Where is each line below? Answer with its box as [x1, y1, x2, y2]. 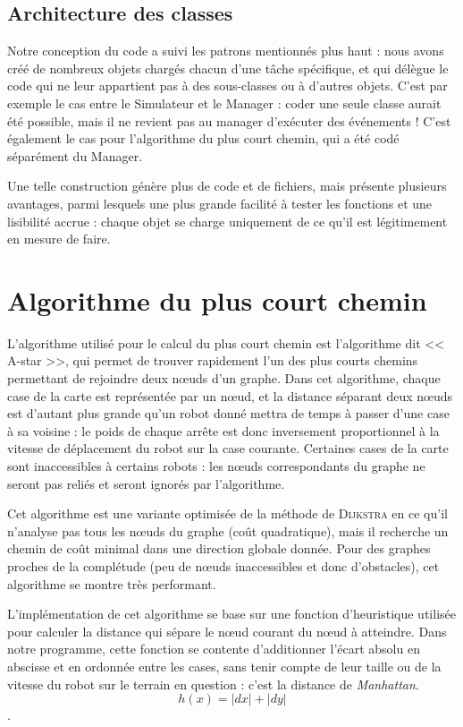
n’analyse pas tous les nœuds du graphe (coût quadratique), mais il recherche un [7, 521, 449, 540]
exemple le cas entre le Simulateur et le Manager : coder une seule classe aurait [7, 93, 442, 112]
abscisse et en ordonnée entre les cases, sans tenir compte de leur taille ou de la [7, 656, 442, 675]
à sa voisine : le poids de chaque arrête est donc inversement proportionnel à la [7, 421, 440, 440]
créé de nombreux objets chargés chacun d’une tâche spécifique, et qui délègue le [7, 58, 449, 77]
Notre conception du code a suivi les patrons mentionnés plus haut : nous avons [7, 41, 444, 60]
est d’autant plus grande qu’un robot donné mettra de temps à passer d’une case [7, 404, 450, 423]
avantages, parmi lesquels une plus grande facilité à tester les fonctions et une [7, 193, 433, 212]
